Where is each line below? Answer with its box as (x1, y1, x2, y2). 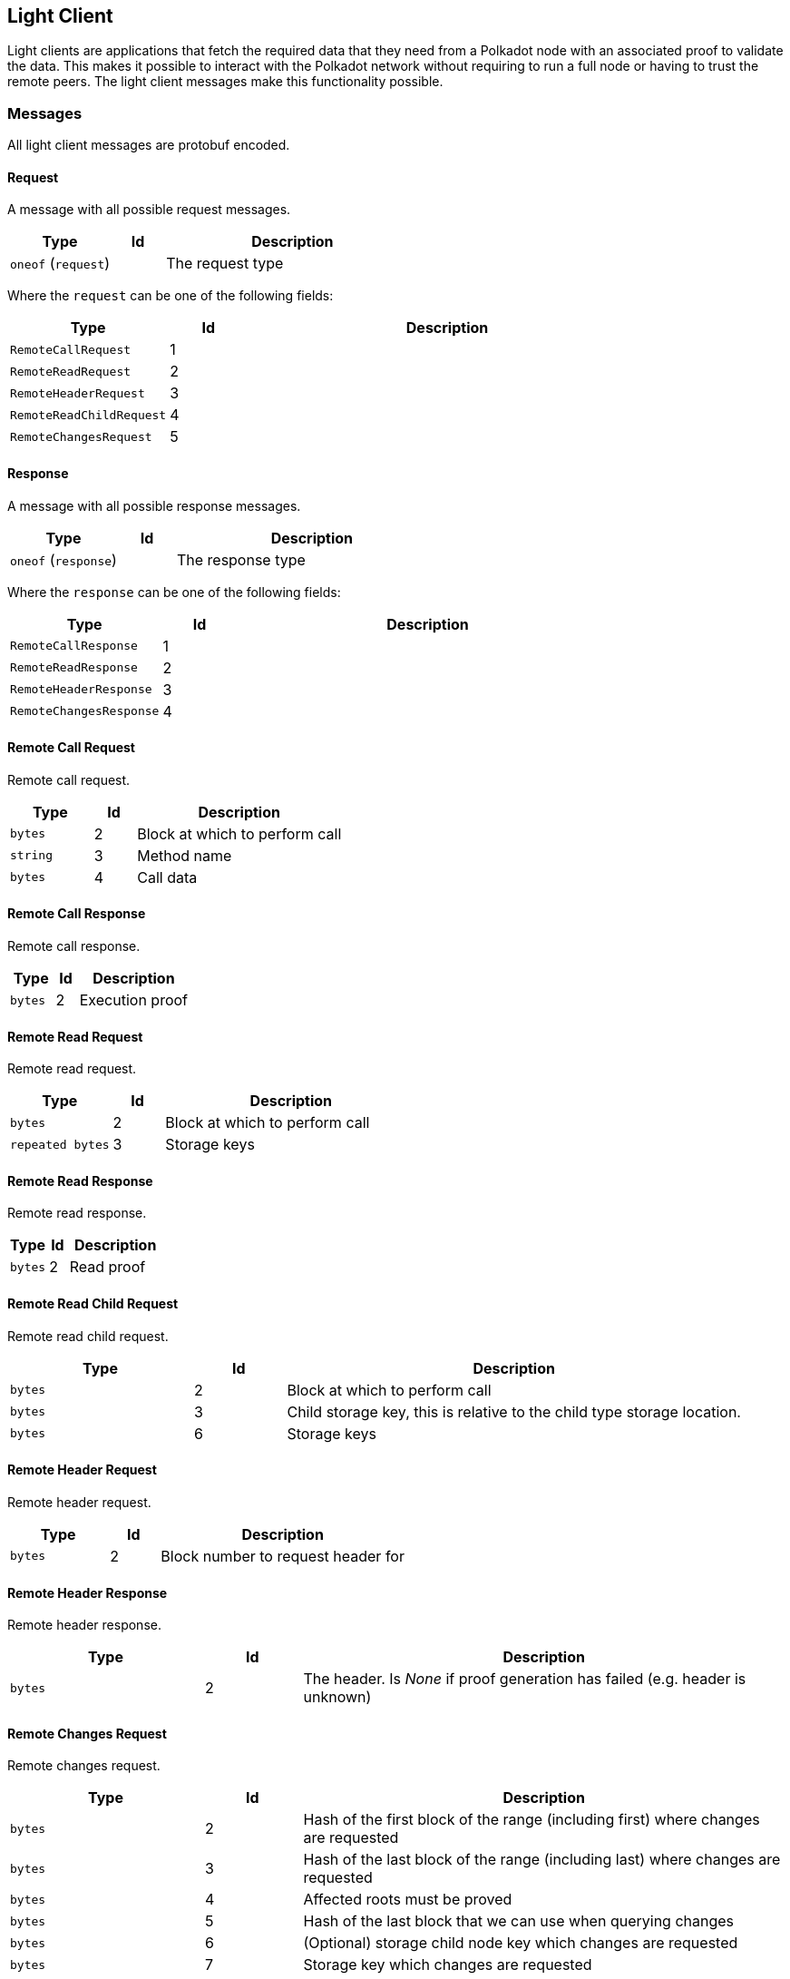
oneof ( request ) (10, 254, 111, 273)
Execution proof (79, 991, 188, 1010)
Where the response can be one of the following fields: (7, 583, 341, 600)
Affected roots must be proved (303, 1890, 512, 1909)
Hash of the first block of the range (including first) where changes (303, 1810, 760, 1829)
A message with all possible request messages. (7, 201, 291, 218)
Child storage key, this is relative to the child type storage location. (287, 1402, 741, 1421)
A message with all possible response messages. (7, 497, 301, 514)
